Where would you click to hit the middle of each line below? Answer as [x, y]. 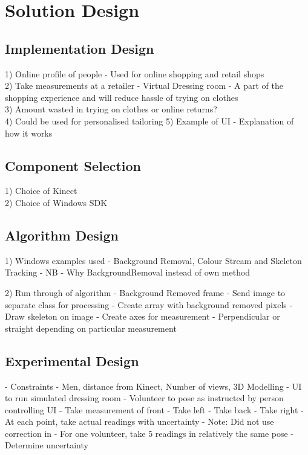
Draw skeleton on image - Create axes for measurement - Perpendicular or [143, 316]
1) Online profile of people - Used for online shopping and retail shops [135, 73]
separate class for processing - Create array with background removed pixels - [149, 304]
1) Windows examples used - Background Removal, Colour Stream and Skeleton [153, 260]
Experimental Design [72, 360]
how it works [29, 133]
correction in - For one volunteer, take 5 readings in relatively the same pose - [149, 433]
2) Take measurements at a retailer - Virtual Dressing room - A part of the [144, 86]
